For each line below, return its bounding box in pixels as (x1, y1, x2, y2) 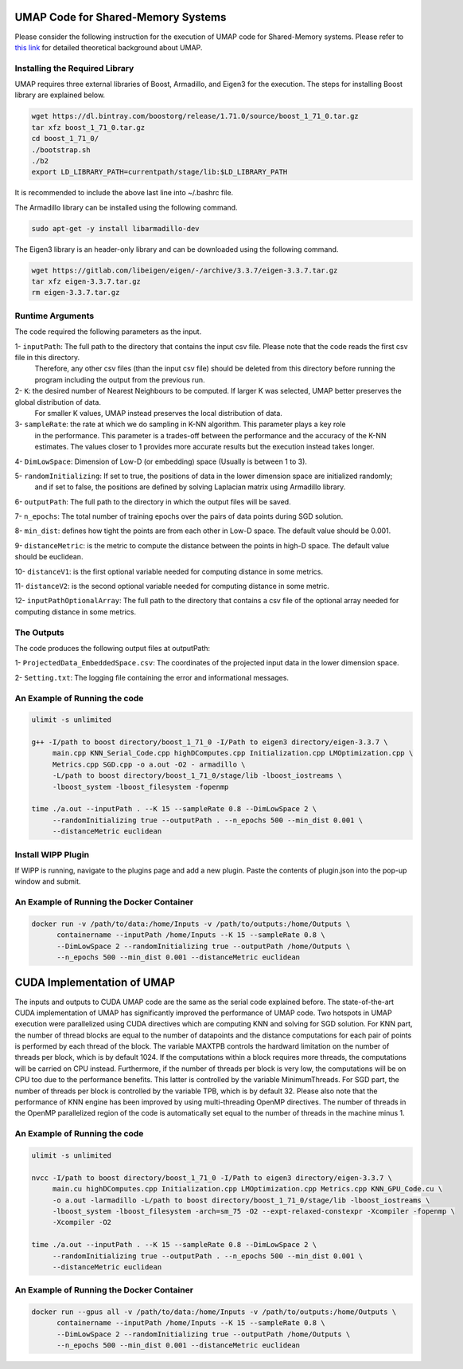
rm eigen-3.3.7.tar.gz (31, 288, 120, 297)
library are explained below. (14, 90, 106, 100)
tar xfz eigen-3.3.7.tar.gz (31, 277, 141, 286)
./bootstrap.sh (31, 145, 91, 155)
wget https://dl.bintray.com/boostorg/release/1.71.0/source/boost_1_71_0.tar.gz (31, 112, 360, 121)
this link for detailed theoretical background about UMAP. (14, 42, 203, 52)
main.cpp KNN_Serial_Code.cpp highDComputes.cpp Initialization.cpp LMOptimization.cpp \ (52, 749, 414, 758)
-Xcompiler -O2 (52, 1218, 111, 1227)
